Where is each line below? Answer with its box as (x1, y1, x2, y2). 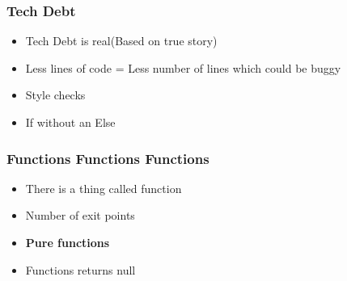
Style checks (25, 86, 86, 103)
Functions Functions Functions (6, 148, 209, 168)
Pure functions (25, 234, 110, 250)
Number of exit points (25, 207, 135, 224)
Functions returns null (25, 261, 136, 278)
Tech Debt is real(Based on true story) (25, 32, 218, 49)
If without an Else (25, 114, 116, 130)
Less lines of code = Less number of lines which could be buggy (25, 59, 341, 76)
